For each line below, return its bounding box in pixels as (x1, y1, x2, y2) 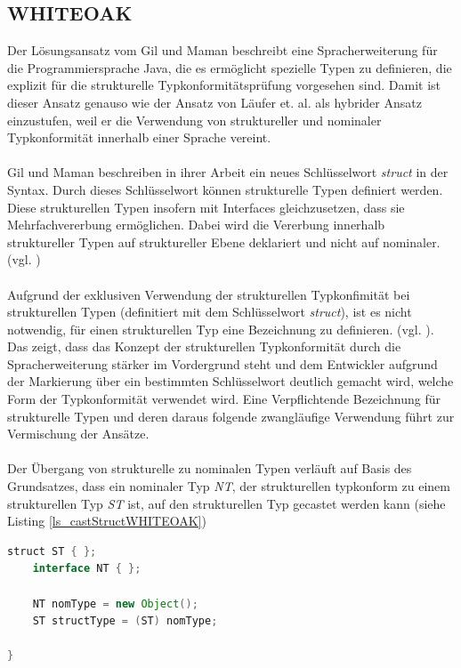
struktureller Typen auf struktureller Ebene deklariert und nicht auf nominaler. (7, 232, 441, 251)
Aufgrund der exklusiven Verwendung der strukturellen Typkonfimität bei (7, 285, 410, 303)
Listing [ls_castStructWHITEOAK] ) (7, 511, 206, 530)
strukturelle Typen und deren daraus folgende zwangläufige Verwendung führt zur (7, 406, 455, 425)
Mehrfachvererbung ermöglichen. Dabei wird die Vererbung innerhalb (7, 215, 385, 234)
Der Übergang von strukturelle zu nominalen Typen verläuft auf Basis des (7, 459, 412, 478)
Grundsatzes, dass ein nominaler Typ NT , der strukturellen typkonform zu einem (7, 477, 450, 495)
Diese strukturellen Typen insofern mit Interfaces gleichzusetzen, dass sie (7, 197, 405, 216)
